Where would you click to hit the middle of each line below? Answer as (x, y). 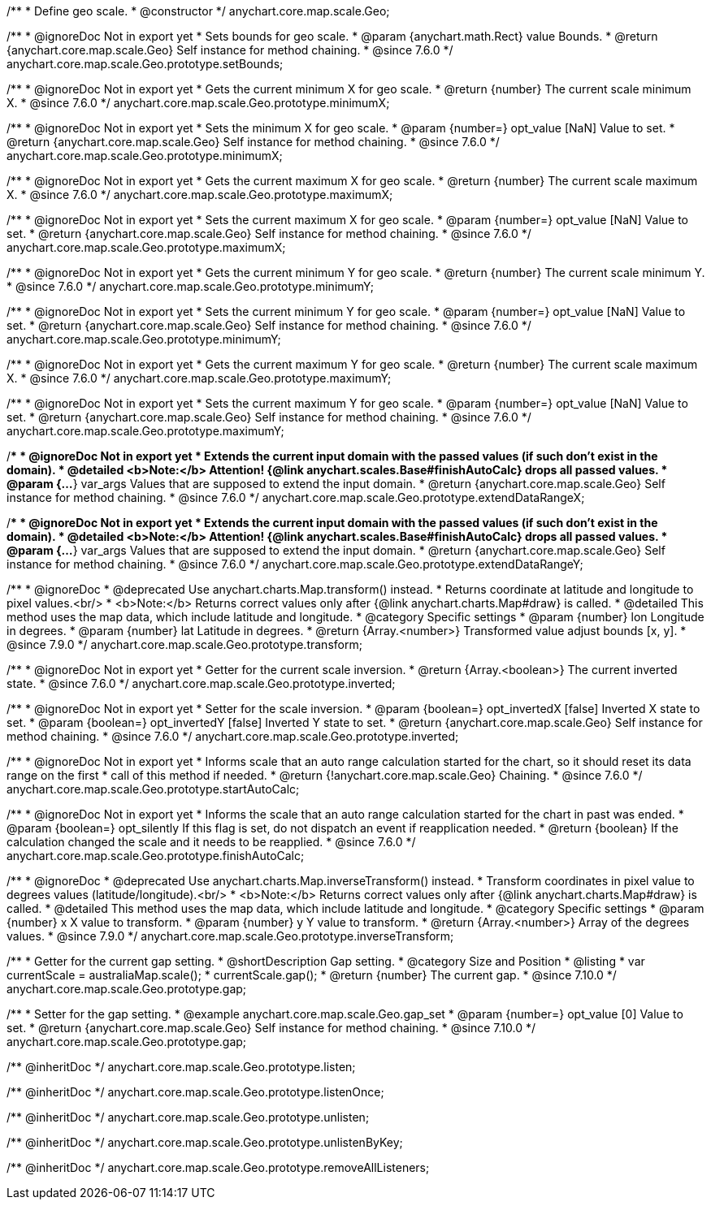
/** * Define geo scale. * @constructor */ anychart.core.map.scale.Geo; (198, 11)
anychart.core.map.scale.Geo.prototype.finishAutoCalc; (156, 856)
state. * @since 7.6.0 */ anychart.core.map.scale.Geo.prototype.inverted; (201, 683)
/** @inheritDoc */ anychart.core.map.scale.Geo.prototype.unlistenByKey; (205, 1142)
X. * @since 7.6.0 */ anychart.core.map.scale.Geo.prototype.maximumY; (199, 378)
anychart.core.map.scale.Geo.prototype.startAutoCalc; (153, 789)
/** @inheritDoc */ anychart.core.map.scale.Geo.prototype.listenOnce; (195, 1092)
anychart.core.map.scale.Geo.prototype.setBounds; (145, 64)
